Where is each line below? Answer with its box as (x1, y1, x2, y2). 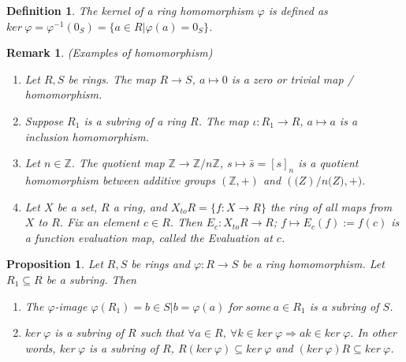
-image (54, 297, 88, 314)
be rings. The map (68, 70, 156, 87)
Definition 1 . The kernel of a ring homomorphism (6, 2, 254, 18)
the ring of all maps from (270, 198, 393, 215)
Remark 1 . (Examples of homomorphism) (6, 44, 213, 61)
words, (24, 339, 56, 356)
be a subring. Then (46, 271, 136, 287)
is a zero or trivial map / (231, 70, 353, 87)
